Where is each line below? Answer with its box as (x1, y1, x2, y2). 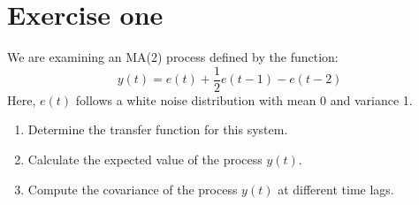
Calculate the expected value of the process (27, 149, 263, 168)
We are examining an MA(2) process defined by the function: (7, 48, 339, 66)
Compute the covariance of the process (27, 179, 238, 198)
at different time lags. (278, 179, 394, 198)
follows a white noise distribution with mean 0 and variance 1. (75, 90, 413, 109)
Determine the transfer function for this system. (27, 120, 288, 139)
